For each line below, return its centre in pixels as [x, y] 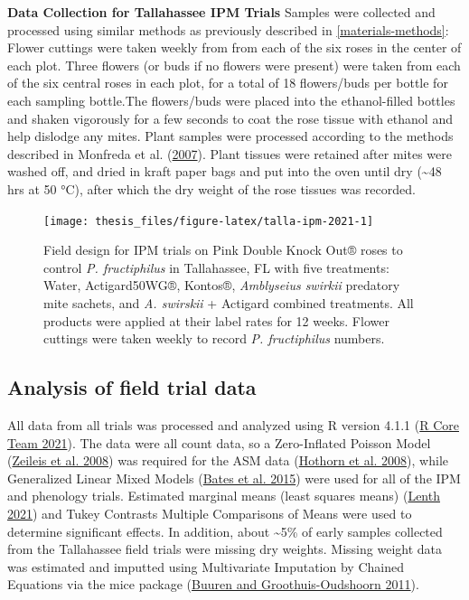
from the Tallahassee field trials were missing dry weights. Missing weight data [225, 549]
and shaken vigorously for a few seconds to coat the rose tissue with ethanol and [230, 118]
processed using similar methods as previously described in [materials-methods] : [228, 29]
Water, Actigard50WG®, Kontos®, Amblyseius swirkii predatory [222, 285]
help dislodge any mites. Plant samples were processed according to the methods [230, 136]
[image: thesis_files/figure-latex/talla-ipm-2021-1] [209, 221]
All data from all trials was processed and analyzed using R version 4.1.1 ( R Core [233, 424]
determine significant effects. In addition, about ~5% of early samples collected [225, 531]
